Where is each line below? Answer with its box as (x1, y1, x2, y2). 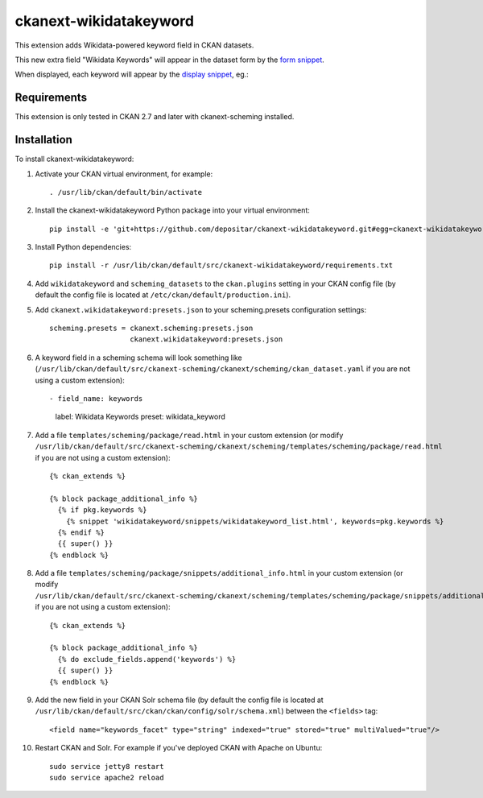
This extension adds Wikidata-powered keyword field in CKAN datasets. (14, 40, 254, 50)
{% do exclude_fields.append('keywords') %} (57, 655, 237, 664)
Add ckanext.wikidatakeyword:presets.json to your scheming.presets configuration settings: (35, 304, 367, 314)
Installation (14, 133, 72, 147)
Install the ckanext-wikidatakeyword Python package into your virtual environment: (35, 205, 310, 215)
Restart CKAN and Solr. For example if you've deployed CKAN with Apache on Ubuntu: (35, 743, 323, 753)
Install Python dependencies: (35, 242, 132, 252)
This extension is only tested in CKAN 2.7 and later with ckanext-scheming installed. (14, 112, 295, 122)
